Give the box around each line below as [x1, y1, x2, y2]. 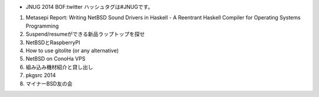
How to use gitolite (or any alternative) [25, 47, 119, 54]
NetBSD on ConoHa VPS [25, 55, 86, 62]
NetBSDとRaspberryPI [25, 39, 80, 46]
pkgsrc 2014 [25, 72, 56, 79]
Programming [25, 22, 59, 29]
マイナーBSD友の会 [25, 80, 73, 87]
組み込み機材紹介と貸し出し [25, 63, 93, 71]
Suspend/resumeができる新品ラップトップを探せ [25, 31, 145, 38]
